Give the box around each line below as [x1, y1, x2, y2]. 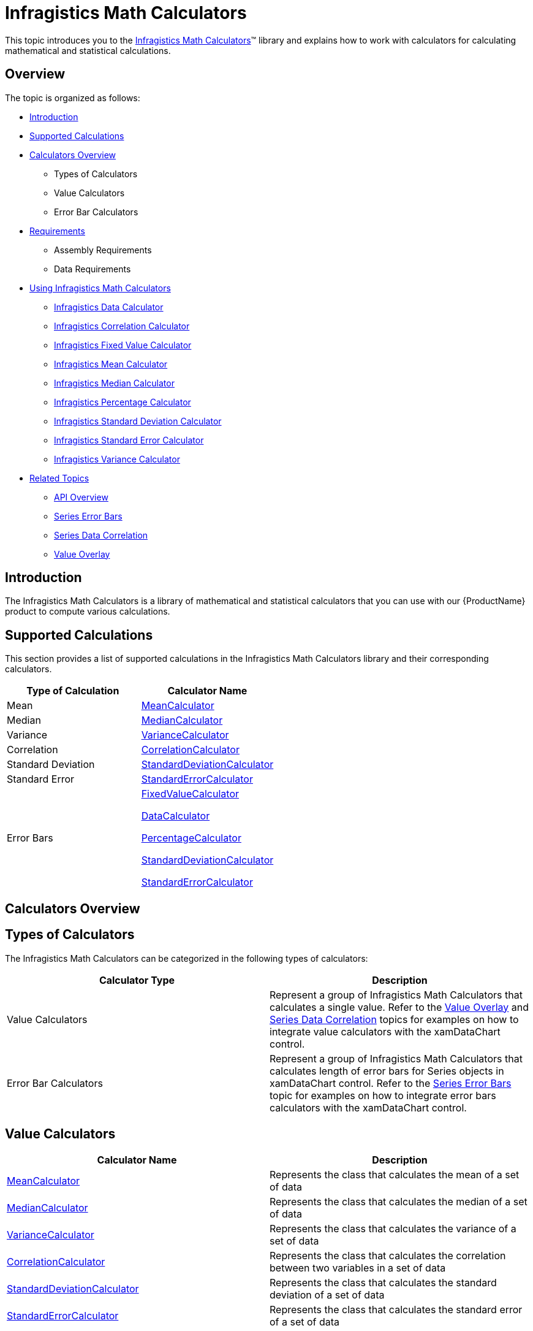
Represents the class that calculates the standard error [270, 1303, 523, 1316]
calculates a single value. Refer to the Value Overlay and [270, 1000, 529, 1013]
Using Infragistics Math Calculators [29, 282, 171, 293]
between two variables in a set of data [270, 1262, 446, 1275]
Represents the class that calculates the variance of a [270, 1222, 516, 1235]
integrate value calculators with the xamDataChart [270, 1025, 501, 1038]
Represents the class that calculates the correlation [270, 1249, 506, 1262]
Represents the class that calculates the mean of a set [270, 1168, 520, 1181]
